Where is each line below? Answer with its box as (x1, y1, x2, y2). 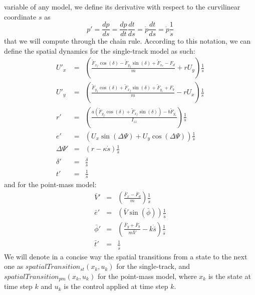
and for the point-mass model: (4, 179, 97, 190)
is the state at (208, 270, 251, 281)
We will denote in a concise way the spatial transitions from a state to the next (4, 251, 247, 261)
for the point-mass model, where (97, 270, 197, 281)
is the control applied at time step (64, 281, 168, 291)
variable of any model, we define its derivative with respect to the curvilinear (4, 2, 240, 12)
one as (4, 261, 24, 271)
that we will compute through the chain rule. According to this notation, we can (4, 36, 251, 46)
